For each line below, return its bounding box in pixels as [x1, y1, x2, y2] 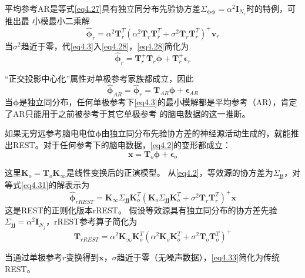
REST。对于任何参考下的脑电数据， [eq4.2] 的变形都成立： [12, 138, 232, 150]
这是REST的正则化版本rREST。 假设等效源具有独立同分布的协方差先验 [5, 203, 277, 216]
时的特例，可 [246, 2, 296, 14]
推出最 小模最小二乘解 [5, 14, 90, 26]
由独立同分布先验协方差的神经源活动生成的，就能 [101, 127, 291, 139]
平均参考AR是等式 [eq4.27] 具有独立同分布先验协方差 [5, 2, 201, 14]
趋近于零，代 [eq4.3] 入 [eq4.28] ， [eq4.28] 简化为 [21, 39, 189, 52]
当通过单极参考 [5, 251, 62, 263]
